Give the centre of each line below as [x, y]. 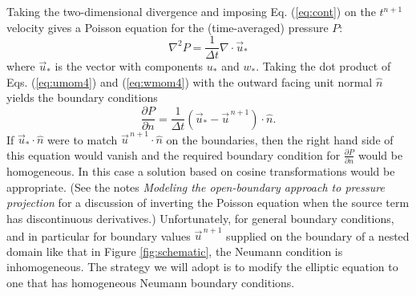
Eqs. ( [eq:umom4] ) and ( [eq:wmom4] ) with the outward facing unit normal [190, 81]
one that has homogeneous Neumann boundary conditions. [151, 282]
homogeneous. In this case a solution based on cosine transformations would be [201, 171]
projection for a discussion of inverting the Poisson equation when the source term [208, 203]
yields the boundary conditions [82, 97]
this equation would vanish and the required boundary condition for [174, 154]
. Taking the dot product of [323, 66]
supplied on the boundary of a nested [318, 235]
